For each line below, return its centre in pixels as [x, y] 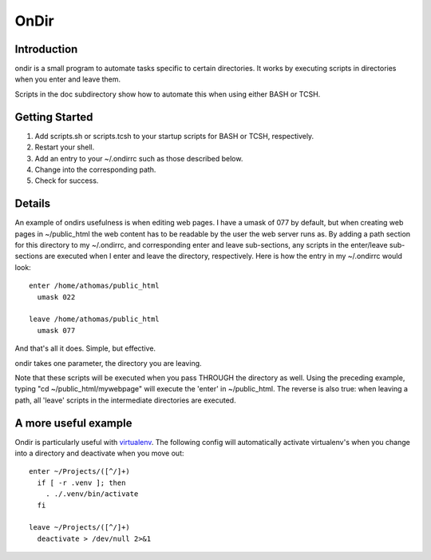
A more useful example [73, 423]
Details [33, 204]
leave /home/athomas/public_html [94, 319]
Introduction [46, 49]
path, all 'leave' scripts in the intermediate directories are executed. [125, 400]
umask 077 [56, 330]
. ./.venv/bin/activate [92, 494]
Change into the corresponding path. [95, 169]
